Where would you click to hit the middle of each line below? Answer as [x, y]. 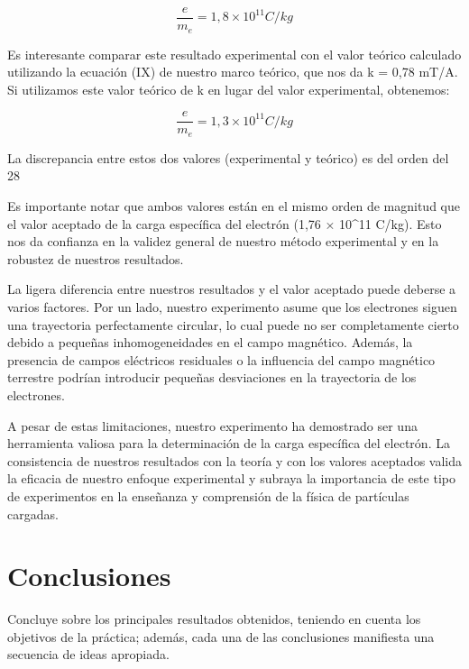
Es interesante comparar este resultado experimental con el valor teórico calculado [234, 54]
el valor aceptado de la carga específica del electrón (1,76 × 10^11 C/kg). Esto [225, 223]
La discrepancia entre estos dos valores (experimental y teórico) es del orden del [228, 157]
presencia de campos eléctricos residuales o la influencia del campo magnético [221, 359]
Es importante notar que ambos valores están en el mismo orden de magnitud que [234, 206]
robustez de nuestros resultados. [96, 258]
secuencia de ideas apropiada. [88, 654]
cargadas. [33, 513]
